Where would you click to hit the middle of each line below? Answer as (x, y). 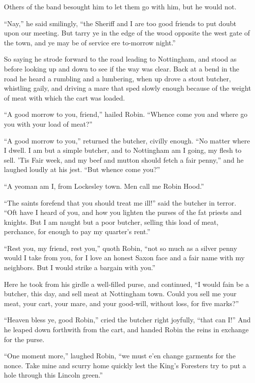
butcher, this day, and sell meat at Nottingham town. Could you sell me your (120, 294)
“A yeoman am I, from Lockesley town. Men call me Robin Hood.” (104, 186)
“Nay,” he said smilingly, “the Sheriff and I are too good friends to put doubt (120, 23)
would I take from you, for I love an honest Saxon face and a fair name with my (124, 258)
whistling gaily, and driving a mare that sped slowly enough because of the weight (127, 88)
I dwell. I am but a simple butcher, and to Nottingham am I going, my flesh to (123, 150)
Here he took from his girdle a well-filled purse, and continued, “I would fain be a (127, 284)
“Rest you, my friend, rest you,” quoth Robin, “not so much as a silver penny (121, 248)
